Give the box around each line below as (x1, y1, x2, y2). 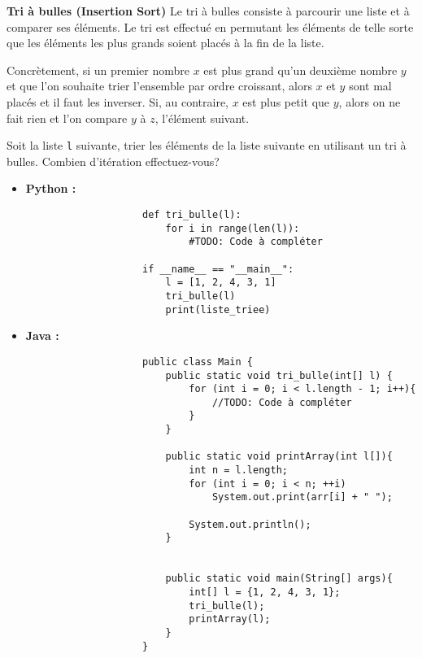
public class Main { (141, 355, 254, 368)
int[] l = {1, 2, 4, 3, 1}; (189, 586, 341, 598)
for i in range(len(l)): (165, 222, 300, 234)
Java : (25, 327, 59, 344)
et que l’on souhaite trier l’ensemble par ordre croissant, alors (7, 77, 312, 94)
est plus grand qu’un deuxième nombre (203, 61, 398, 78)
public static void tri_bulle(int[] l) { (165, 369, 393, 381)
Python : (25, 180, 76, 197)
